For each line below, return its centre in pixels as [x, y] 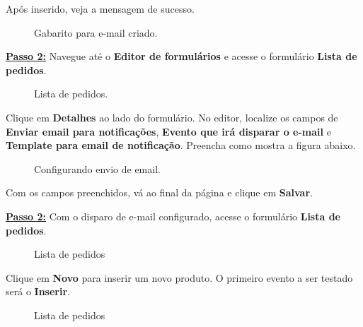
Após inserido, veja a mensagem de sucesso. [100, 8]
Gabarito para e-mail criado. [96, 32]
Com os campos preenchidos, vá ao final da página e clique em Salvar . [159, 192]
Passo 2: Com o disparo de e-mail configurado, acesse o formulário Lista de [173, 216]
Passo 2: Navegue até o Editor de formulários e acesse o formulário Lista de [181, 56]
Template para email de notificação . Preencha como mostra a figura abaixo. [181, 145]
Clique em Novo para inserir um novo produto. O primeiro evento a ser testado [179, 277]
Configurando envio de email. [97, 168]
